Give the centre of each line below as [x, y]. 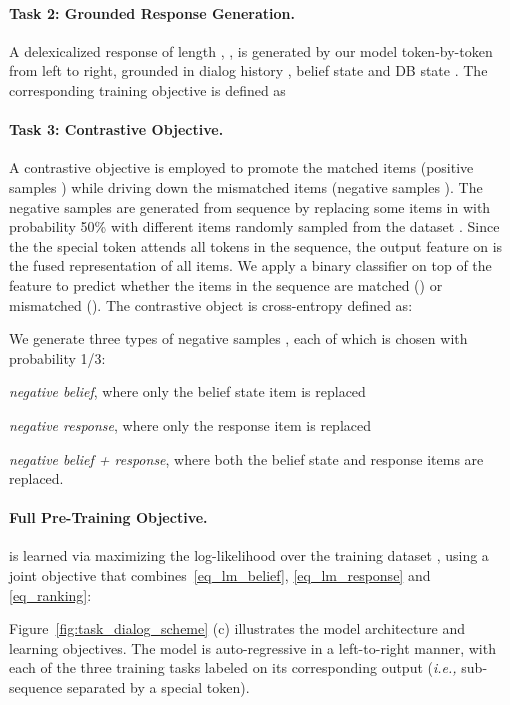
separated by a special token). [158, 687]
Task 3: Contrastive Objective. [116, 129]
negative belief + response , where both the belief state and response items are [246, 458]
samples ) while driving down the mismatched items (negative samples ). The [246, 186]
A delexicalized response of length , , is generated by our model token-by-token [251, 50]
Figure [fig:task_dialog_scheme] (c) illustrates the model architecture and [237, 628]
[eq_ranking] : [50, 594]
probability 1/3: [57, 357]
